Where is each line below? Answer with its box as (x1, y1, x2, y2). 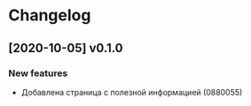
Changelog (8, 5, 91, 26)
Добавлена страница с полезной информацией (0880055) (20, 87, 243, 97)
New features (8, 67, 68, 79)
